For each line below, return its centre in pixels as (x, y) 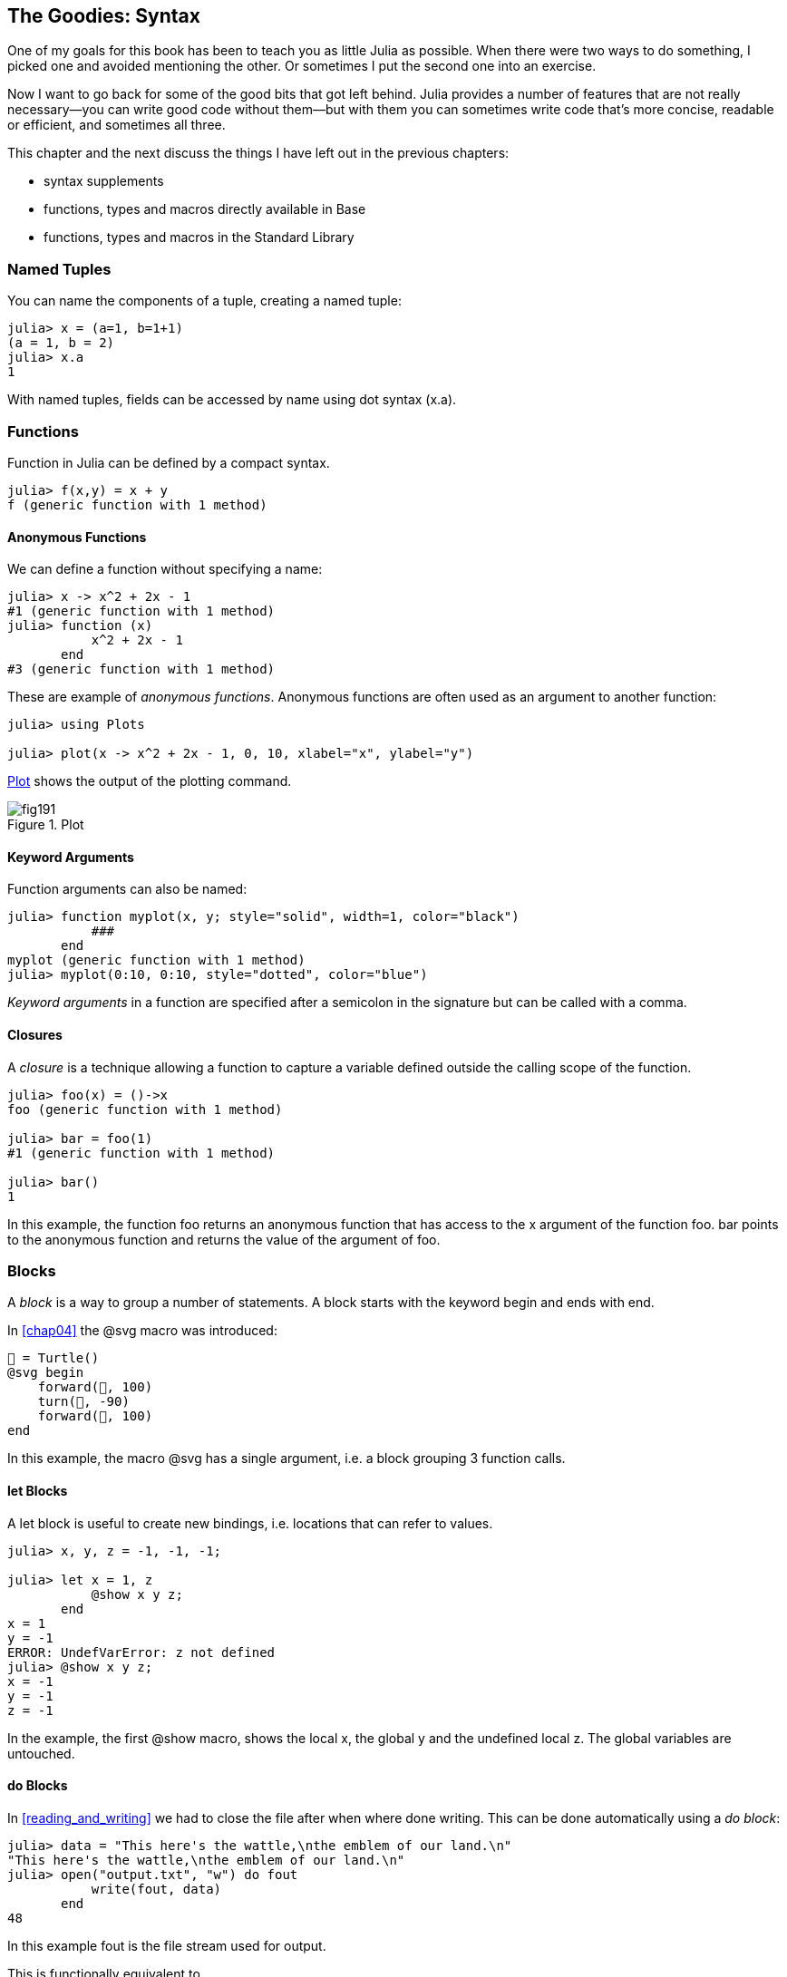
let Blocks (38, 1490)
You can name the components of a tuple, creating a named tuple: (204, 301)
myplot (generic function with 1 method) (156, 960)
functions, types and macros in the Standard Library (199, 237)
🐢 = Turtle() (53, 1358)
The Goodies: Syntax (104, 16)
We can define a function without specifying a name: (165, 569)
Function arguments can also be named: (127, 889)
